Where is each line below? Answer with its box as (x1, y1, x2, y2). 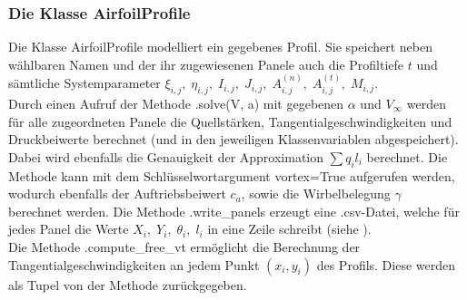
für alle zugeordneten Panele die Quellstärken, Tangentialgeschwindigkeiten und (8, 111, 452, 131)
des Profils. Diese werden (316, 255, 456, 274)
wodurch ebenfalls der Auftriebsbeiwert (8, 184, 226, 203)
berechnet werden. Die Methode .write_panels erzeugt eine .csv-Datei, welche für (8, 201, 460, 220)
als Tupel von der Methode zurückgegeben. (8, 275, 247, 294)
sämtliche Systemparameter (8, 73, 161, 92)
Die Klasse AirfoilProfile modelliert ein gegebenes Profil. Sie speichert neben (8, 37, 432, 56)
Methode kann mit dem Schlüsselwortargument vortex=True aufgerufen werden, (8, 166, 455, 185)
